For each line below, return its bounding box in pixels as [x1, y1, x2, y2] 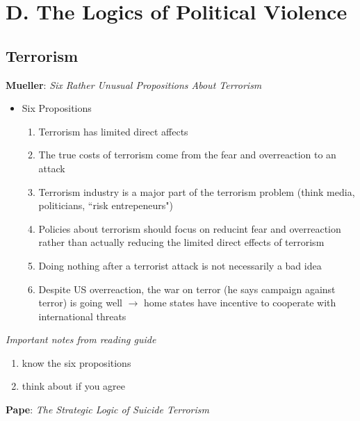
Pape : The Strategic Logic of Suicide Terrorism [6, 402, 209, 417]
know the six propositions [22, 355, 131, 370]
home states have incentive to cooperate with [144, 295, 336, 310]
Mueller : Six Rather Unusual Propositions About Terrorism [6, 77, 262, 92]
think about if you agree [22, 379, 126, 393]
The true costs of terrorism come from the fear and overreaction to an [38, 147, 336, 162]
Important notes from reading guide [6, 332, 156, 347]
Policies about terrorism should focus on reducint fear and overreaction [38, 221, 341, 236]
